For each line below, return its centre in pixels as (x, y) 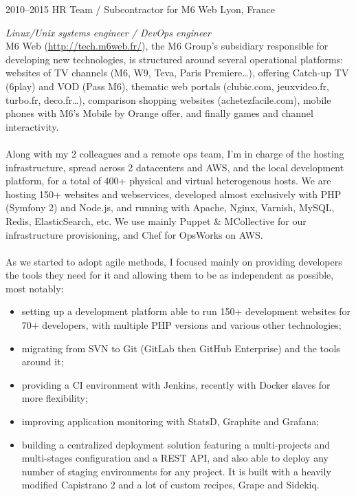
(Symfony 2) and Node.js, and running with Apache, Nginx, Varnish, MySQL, (170, 207)
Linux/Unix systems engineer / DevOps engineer (108, 32)
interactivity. (32, 126)
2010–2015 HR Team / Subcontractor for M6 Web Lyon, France (141, 9)
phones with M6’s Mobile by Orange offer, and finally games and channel (159, 113)
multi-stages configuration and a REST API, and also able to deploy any (175, 458)
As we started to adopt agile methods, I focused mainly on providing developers (174, 261)
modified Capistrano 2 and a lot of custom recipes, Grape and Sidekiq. (170, 485)
